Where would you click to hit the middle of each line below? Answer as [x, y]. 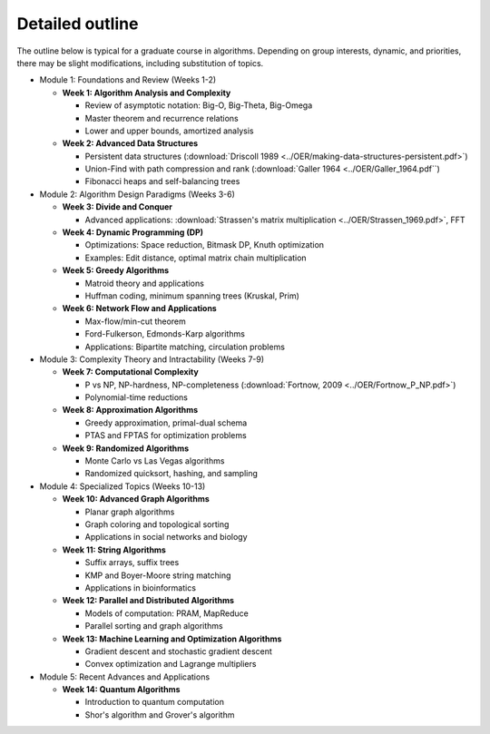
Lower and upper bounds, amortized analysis [169, 131]
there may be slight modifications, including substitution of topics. [140, 63]
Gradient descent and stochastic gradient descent [178, 651]
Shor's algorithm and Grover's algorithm [160, 714]
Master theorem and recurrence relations [162, 118]
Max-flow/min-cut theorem [135, 321]
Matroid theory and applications [144, 283]
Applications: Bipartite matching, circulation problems [185, 347]
